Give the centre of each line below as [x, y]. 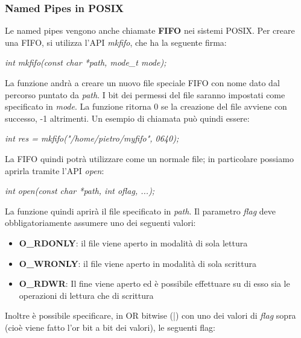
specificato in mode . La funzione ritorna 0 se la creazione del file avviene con [146, 106]
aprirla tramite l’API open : [55, 170]
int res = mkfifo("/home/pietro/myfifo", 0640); [92, 138]
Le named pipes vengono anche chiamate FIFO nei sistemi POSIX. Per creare [150, 30]
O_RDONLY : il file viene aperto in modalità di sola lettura [133, 243]
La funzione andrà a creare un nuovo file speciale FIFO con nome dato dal [142, 83]
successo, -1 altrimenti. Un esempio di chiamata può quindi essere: [127, 118]
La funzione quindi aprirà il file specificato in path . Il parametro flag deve [141, 211]
